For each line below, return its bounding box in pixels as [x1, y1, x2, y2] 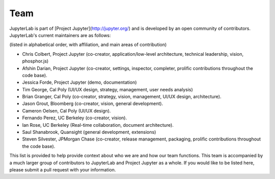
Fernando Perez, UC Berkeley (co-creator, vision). [22, 115, 127, 121]
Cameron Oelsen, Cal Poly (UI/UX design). [22, 108, 111, 114]
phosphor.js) [22, 58, 49, 64]
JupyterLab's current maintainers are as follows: [9, 32, 112, 38]
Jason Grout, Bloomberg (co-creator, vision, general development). [22, 100, 163, 106]
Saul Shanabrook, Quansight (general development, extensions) [22, 129, 156, 135]
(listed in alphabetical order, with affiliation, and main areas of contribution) [9, 42, 167, 48]
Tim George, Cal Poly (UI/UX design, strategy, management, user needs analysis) [22, 86, 193, 92]
